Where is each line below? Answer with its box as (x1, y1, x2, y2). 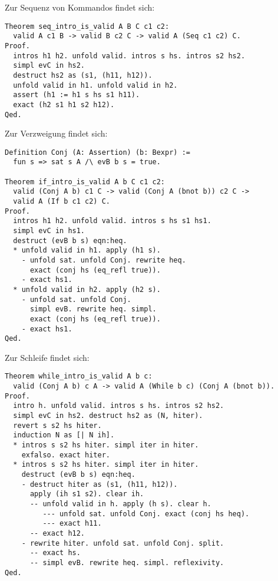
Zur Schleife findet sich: (5, 351, 90, 363)
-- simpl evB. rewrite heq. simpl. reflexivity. (29, 558, 224, 567)
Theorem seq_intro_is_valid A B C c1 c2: (5, 22, 170, 31)
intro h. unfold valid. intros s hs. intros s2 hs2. (13, 401, 224, 410)
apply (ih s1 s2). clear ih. (29, 490, 144, 499)
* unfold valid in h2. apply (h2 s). (13, 285, 161, 294)
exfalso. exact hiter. (21, 450, 110, 459)
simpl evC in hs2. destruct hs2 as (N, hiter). (13, 411, 203, 420)
